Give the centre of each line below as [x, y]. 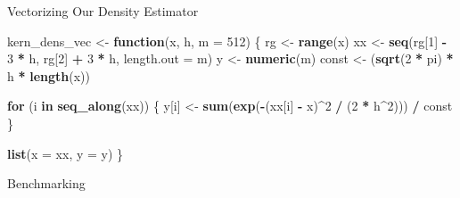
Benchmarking [46, 183]
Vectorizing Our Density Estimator [103, 11]
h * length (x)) [49, 75]
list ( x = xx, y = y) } [66, 153]
